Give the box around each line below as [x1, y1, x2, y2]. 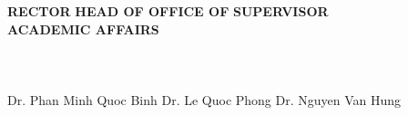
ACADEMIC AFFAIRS [7, 19, 159, 38]
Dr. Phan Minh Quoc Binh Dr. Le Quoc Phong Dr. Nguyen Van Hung [7, 90, 402, 109]
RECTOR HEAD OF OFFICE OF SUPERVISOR [7, 2, 329, 20]
